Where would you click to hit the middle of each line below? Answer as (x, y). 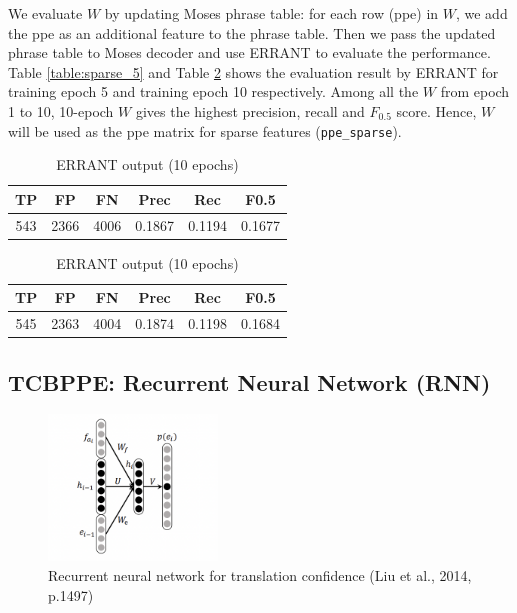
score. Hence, (436, 110)
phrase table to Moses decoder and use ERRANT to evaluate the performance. (249, 52)
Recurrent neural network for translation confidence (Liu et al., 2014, (260, 575)
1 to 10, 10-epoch (61, 110)
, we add (481, 13)
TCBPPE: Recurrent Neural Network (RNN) (249, 381)
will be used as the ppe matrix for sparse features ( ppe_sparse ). (205, 130)
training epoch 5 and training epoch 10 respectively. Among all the (213, 91)
